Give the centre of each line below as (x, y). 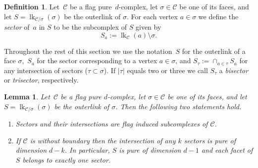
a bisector (233, 70)
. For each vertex (152, 16)
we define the (218, 16)
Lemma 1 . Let (27, 97)
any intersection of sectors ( (46, 70)
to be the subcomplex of (90, 27)
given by (149, 27)
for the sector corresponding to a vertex (97, 61)
